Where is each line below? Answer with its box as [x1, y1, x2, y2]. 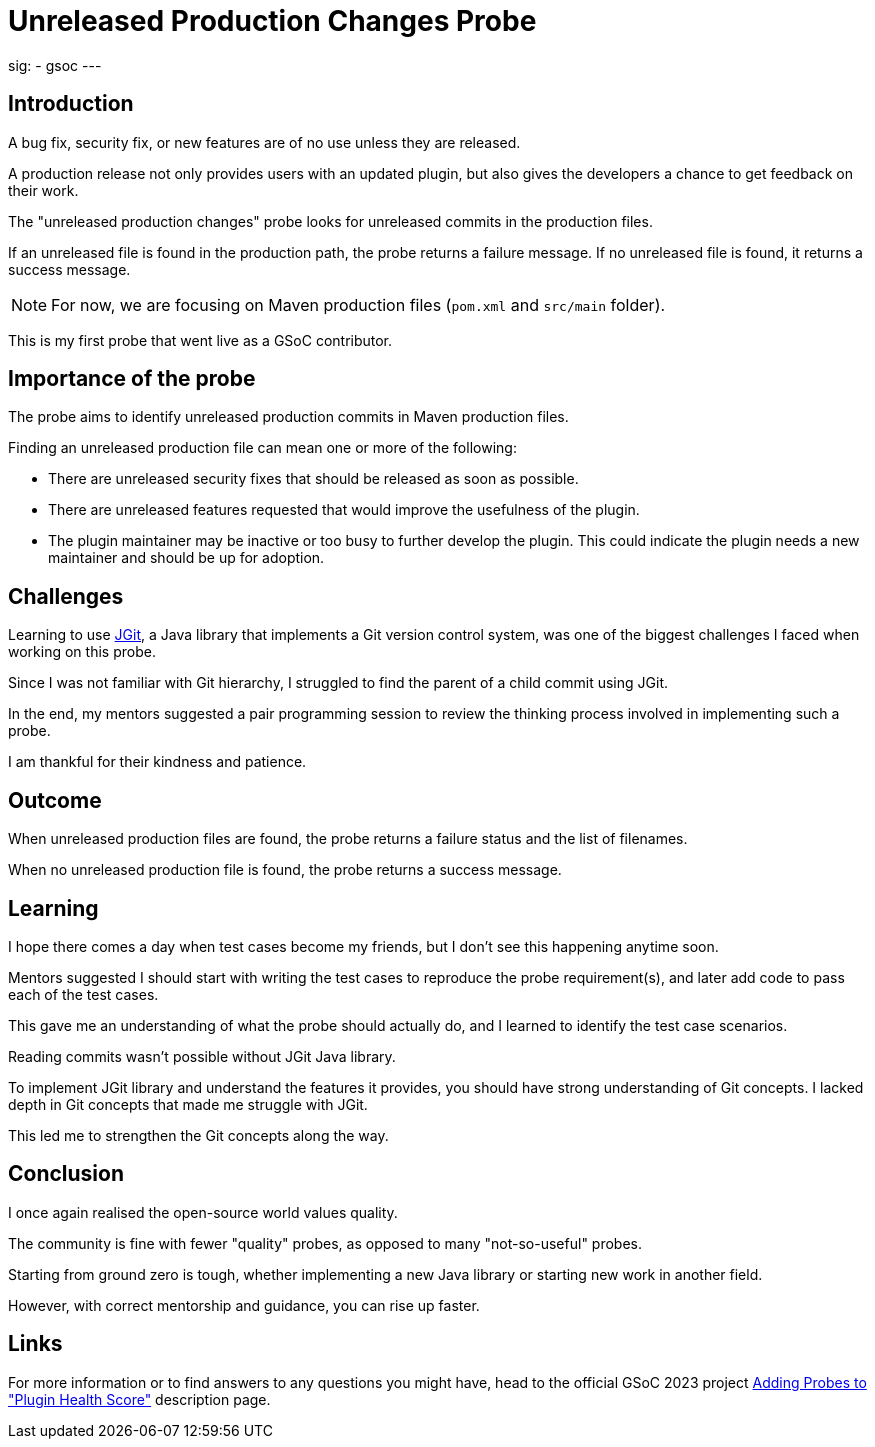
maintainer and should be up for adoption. [48, 549, 325, 567]
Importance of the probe [8, 366, 256, 392]
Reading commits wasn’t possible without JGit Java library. [8, 1047, 396, 1065]
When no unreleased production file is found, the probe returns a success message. [8, 861, 562, 879]
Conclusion [8, 1161, 125, 1187]
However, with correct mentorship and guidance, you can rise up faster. [8, 1296, 480, 1314]
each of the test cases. [8, 985, 159, 1003]
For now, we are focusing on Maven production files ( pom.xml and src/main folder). [51, 294, 666, 315]
